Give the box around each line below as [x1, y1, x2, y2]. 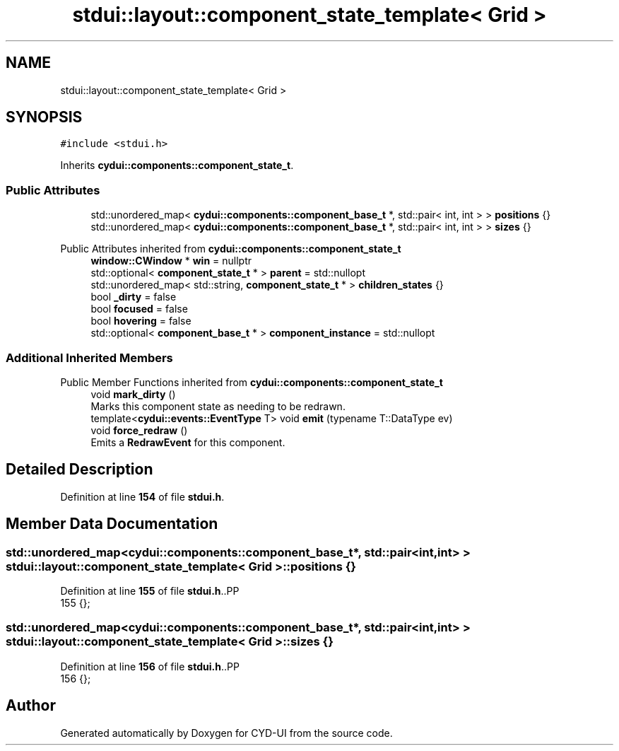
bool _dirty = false [90, 291, 177, 303]
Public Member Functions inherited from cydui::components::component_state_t [60, 375, 443, 388]
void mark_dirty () [90, 388, 176, 400]
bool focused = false [90, 303, 188, 315]
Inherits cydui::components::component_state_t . [60, 159, 294, 172]
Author [6, 697, 56, 715]
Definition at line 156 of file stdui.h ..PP [60, 660, 240, 673]
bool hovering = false [90, 315, 191, 327]
